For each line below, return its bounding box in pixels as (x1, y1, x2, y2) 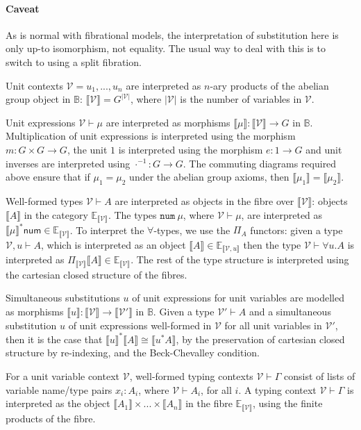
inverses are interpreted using (6, 156, 131, 170)
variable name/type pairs (6, 382, 112, 397)
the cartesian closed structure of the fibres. (6, 267, 187, 281)
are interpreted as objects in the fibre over (115, 193, 294, 208)
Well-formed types (6, 193, 83, 208)
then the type (243, 237, 301, 251)
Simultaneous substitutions (6, 290, 120, 305)
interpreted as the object (6, 396, 110, 411)
